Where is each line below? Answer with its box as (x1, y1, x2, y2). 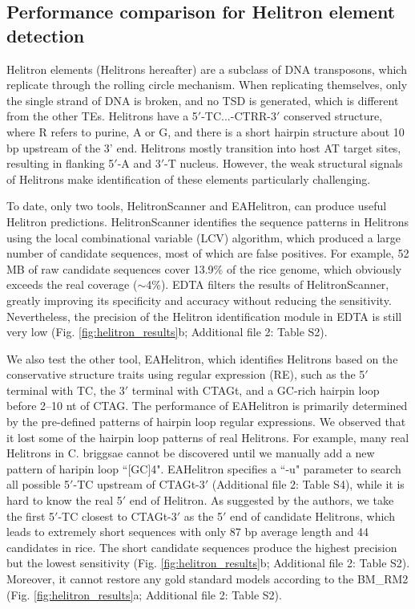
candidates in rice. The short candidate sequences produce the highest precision (6, 538, 397, 555)
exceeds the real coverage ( (6, 276, 138, 293)
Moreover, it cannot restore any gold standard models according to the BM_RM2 (6, 570, 409, 587)
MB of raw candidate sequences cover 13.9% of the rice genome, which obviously (6, 260, 402, 277)
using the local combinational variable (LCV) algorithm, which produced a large (6, 229, 401, 246)
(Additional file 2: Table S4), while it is (212, 476, 405, 493)
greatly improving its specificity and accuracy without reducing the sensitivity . (6, 291, 392, 308)
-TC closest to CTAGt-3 (58, 507, 177, 524)
